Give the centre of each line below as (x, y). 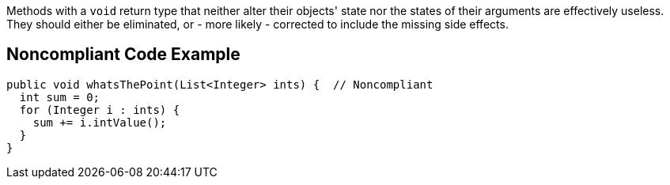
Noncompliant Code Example (123, 55)
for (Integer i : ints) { (100, 109)
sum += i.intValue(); (100, 122)
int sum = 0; (60, 97)
